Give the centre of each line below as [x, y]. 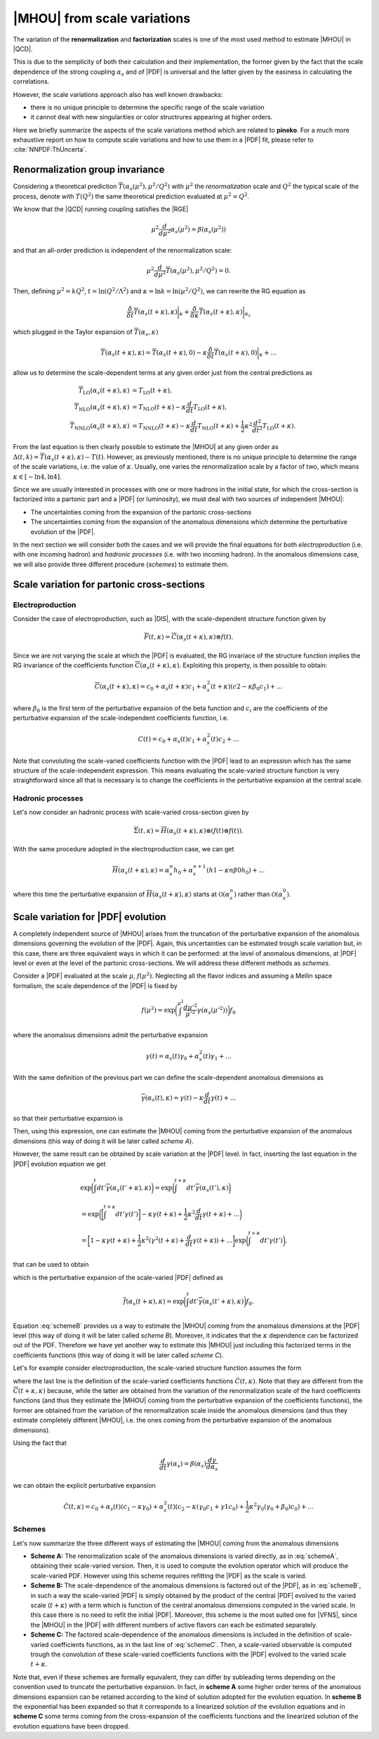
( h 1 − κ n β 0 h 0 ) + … [235, 871]
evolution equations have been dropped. [71, 1726]
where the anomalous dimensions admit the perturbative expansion [111, 1034]
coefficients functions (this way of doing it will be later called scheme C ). [118, 1355]
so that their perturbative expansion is [68, 1119]
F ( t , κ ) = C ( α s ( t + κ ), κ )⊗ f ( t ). [189, 638]
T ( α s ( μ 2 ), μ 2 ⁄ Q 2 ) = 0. [198, 271]
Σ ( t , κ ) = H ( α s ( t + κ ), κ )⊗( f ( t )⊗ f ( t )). [188, 832]
